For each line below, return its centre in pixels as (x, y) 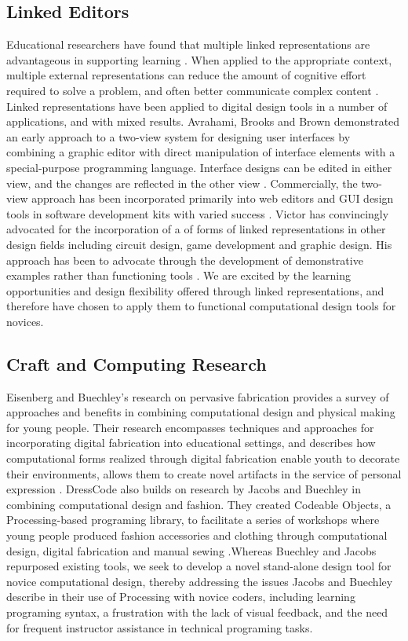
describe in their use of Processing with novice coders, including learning (181, 597)
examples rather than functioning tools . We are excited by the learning (179, 275)
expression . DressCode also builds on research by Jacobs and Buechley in (184, 489)
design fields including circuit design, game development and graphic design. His (199, 244)
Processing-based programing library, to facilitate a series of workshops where (193, 520)
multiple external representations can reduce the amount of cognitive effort (186, 75)
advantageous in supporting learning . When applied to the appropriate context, (199, 59)
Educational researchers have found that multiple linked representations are (188, 44)
